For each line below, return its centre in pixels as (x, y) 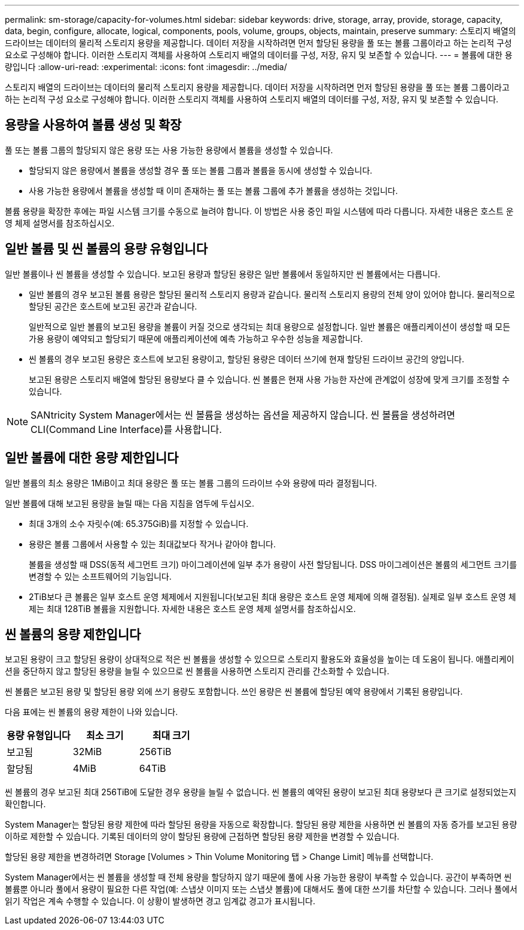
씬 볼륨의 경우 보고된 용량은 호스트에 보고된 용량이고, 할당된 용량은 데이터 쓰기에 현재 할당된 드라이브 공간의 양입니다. (246, 359)
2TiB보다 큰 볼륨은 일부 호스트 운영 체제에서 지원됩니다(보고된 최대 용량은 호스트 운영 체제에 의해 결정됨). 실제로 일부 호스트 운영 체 (272, 596)
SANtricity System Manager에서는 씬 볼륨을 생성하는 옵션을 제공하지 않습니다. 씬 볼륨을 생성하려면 (243, 415)
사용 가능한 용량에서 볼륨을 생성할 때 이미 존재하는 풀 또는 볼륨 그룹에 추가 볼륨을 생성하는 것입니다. (213, 190)
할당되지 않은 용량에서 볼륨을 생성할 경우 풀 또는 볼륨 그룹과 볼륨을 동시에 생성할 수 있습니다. (201, 170)
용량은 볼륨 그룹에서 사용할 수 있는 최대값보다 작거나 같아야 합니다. (152, 544)
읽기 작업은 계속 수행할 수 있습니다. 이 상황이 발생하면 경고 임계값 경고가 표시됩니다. (160, 901)
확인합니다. (25, 804)
